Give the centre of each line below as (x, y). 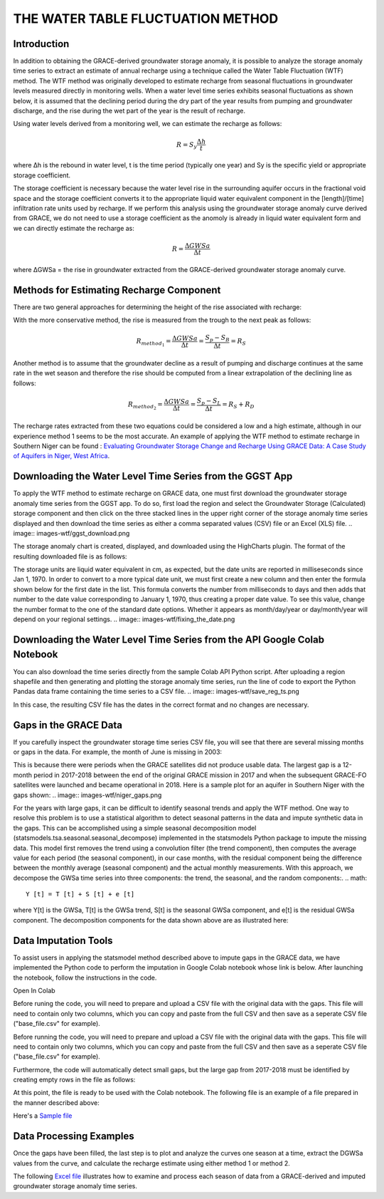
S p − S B (218, 338)
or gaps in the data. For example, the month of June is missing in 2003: (118, 752)
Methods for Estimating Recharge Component (117, 290)
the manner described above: (56, 1102)
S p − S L (209, 401)
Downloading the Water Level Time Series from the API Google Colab (169, 639)
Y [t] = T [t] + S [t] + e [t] (80, 894)
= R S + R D (238, 405)
